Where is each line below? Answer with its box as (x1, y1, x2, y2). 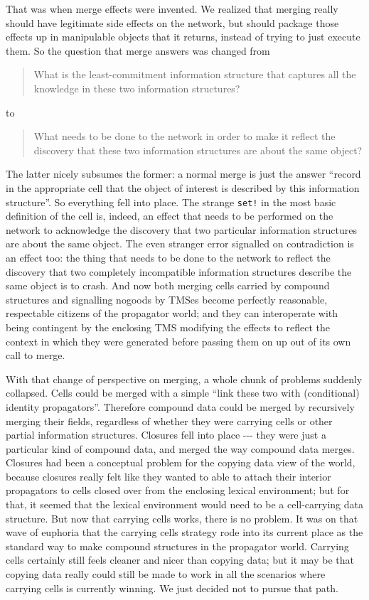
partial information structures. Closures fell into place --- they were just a (6, 427, 326, 442)
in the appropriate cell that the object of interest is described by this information (6, 180, 360, 195)
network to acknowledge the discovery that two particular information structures (6, 222, 358, 237)
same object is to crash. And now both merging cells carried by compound (6, 278, 330, 293)
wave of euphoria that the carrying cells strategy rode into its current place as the (6, 525, 363, 540)
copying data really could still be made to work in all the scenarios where (6, 567, 326, 582)
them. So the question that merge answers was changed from (6, 43, 270, 58)
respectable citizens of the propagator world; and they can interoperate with (6, 306, 338, 321)
